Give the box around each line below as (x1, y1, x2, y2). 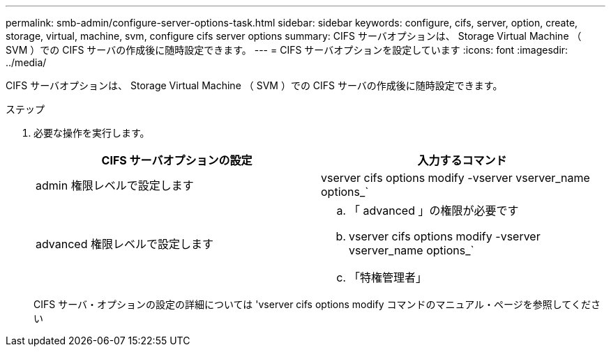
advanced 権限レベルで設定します (36, 237, 213, 251)
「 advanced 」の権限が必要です (349, 204, 519, 217)
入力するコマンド (417, 153, 507, 167)
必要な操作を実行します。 (33, 127, 150, 139)
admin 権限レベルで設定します (36, 178, 194, 192)
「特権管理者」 (349, 270, 428, 284)
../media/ (6, 56, 47, 68)
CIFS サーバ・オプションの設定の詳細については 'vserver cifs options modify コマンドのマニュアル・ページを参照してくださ (33, 298, 601, 310)
